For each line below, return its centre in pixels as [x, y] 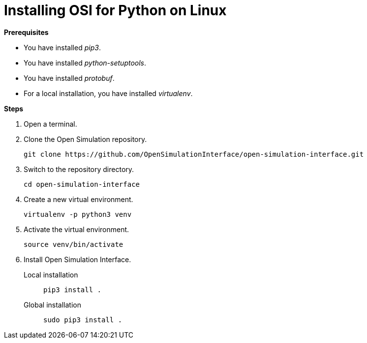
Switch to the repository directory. [79, 169]
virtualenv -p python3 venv [78, 214]
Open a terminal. [50, 124]
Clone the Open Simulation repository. [85, 139]
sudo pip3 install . [83, 320]
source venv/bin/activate [74, 244]
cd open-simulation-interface [82, 184]
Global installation [52, 305]
